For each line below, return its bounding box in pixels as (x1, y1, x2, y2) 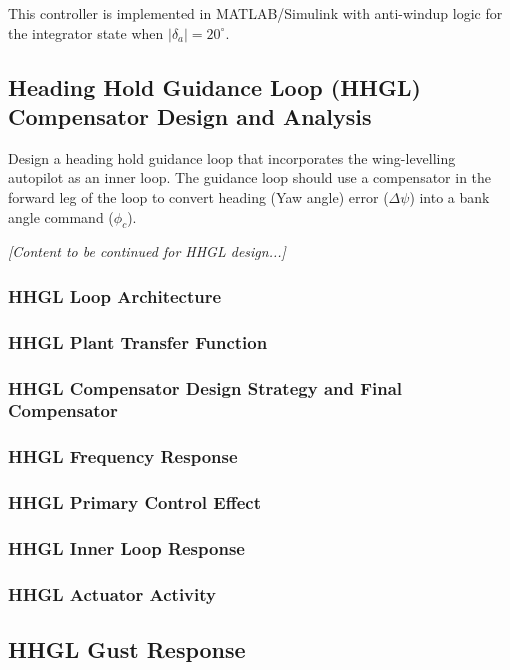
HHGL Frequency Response (8, 444, 238, 469)
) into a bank (409, 186, 490, 207)
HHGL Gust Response (8, 634, 246, 665)
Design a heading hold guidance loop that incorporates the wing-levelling (8, 147, 456, 168)
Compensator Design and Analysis (8, 100, 372, 131)
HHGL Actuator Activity (8, 581, 216, 606)
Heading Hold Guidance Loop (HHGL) (8, 71, 421, 102)
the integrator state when (8, 22, 164, 43)
